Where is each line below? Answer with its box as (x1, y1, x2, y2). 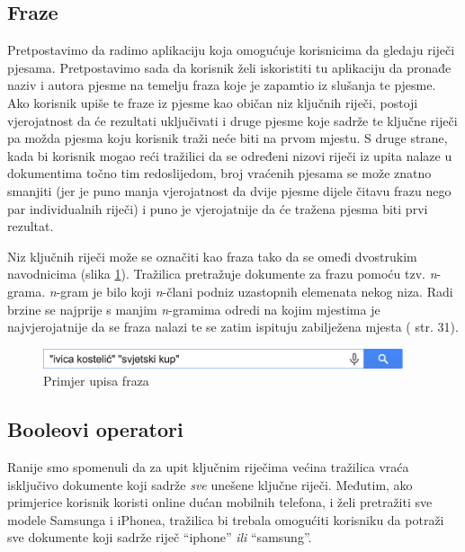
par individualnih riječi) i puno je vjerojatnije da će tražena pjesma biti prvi (7, 199, 428, 218)
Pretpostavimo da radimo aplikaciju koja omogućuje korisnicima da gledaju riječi (7, 40, 455, 59)
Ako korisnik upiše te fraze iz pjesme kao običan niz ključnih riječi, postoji (7, 93, 418, 111)
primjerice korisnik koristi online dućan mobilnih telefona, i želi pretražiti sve (7, 493, 433, 512)
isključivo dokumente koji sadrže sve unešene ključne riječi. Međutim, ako (7, 475, 413, 494)
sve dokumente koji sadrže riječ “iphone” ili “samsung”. (7, 528, 312, 547)
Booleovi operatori (7, 415, 183, 443)
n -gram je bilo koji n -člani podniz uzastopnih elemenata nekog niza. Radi (49, 281, 453, 300)
